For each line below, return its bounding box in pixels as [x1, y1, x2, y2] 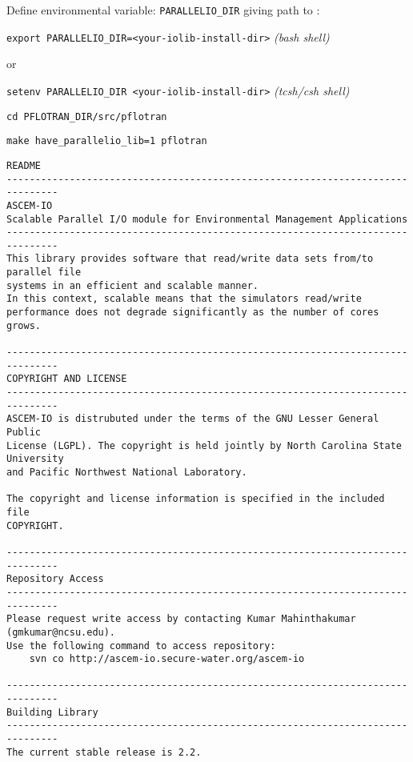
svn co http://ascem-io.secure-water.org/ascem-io [29, 653, 305, 665]
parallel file [6, 267, 82, 279]
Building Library [6, 706, 98, 718]
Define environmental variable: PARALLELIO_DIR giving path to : [6, 2, 320, 18]
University [6, 453, 64, 465]
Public [6, 427, 41, 438]
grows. [6, 319, 41, 331]
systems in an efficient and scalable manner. [6, 279, 259, 291]
